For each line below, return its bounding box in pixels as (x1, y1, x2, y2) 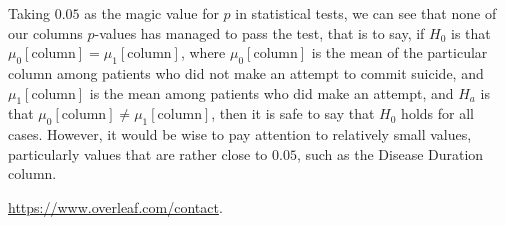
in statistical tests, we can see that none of (235, 3, 497, 23)
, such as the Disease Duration (296, 143, 484, 164)
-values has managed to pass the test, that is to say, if (94, 22, 425, 43)
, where (180, 42, 226, 63)
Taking (8, 3, 51, 23)
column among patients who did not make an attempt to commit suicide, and (8, 62, 484, 83)
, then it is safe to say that (211, 103, 375, 124)
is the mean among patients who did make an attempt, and (89, 82, 454, 103)
